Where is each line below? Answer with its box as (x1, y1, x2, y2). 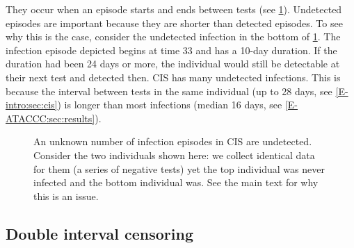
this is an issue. (33, 188, 99, 203)
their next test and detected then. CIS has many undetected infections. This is (6, 69, 341, 84)
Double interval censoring (6, 222, 193, 244)
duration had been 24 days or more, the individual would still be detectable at (6, 56, 340, 71)
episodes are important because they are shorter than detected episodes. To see (6, 15, 343, 30)
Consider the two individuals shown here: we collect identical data (33, 147, 315, 162)
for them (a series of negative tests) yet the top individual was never (33, 161, 325, 176)
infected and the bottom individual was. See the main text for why (33, 175, 319, 190)
